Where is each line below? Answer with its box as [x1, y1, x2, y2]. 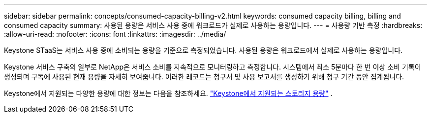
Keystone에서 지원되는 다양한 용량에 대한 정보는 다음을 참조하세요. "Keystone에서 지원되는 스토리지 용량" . [4, 89, 333, 97]
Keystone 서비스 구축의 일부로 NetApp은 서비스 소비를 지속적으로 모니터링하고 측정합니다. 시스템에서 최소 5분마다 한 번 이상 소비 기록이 [4, 63, 421, 71]
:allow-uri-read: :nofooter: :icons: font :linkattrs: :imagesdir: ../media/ [4, 30, 226, 38]
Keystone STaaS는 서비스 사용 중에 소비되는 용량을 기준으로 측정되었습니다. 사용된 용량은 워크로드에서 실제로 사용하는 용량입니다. [4, 46, 403, 54]
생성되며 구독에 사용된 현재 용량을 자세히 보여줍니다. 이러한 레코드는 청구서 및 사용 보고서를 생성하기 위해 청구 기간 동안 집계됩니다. [4, 72, 404, 81]
